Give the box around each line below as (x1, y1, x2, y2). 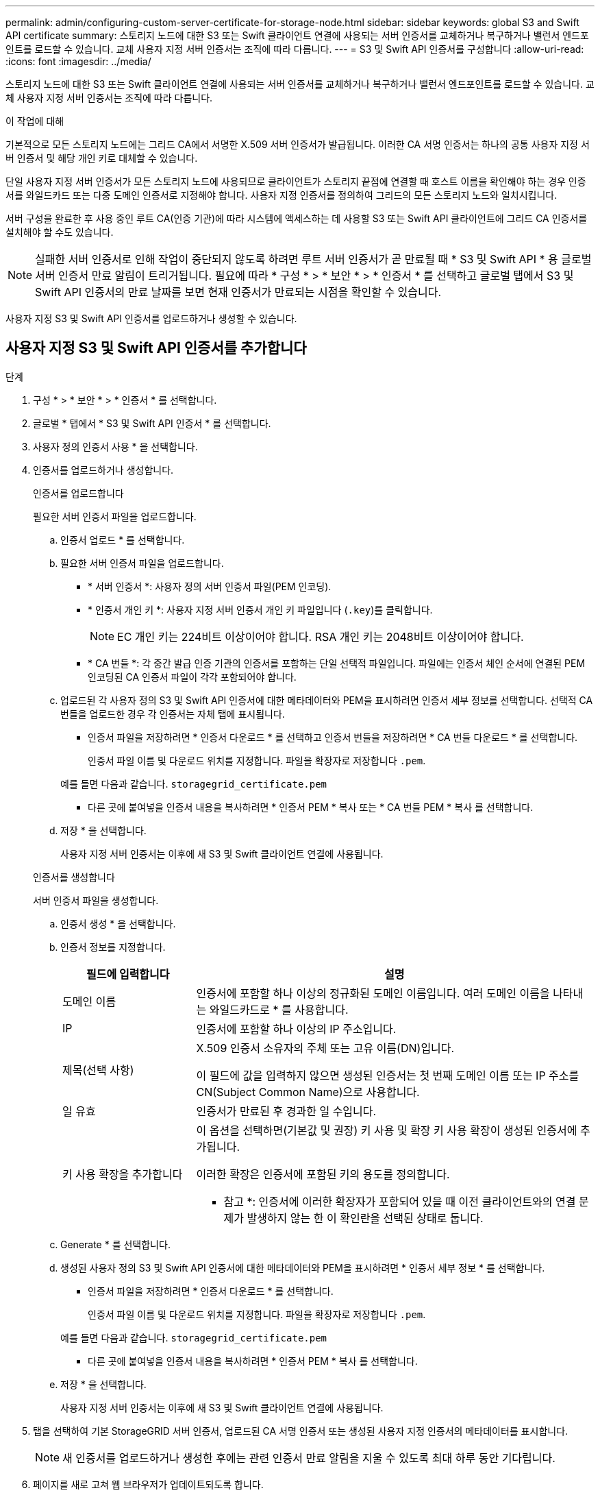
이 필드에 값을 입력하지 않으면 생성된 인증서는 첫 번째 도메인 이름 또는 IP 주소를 (196, 1068, 579, 1082)
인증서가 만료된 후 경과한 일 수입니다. (196, 1104, 377, 1118)
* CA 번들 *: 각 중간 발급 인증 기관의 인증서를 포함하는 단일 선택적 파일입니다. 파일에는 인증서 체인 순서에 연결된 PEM (88, 657, 586, 669)
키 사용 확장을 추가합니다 (62, 1167, 183, 1181)
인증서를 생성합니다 (33, 871, 115, 883)
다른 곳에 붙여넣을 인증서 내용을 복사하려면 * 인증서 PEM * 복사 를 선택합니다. (88, 1354, 418, 1367)
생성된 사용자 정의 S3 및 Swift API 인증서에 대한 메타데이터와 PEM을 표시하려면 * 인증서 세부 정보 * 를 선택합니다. (60, 1261, 545, 1274)
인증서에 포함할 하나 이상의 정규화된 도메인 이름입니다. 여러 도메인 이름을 (196, 986, 550, 1000)
